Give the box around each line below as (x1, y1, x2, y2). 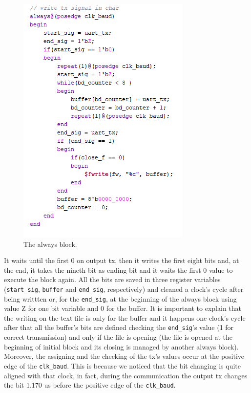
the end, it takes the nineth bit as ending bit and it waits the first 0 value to (4, 264, 233, 275)
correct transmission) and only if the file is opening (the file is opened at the (4, 332, 232, 342)
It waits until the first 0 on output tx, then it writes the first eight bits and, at (4, 255, 239, 265)
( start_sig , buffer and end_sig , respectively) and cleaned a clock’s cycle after (4, 284, 244, 294)
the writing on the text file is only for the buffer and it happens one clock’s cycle (4, 312, 246, 323)
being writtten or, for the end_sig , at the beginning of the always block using (4, 293, 237, 304)
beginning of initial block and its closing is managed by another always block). (4, 341, 239, 351)
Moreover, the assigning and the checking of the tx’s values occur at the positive (4, 351, 245, 361)
